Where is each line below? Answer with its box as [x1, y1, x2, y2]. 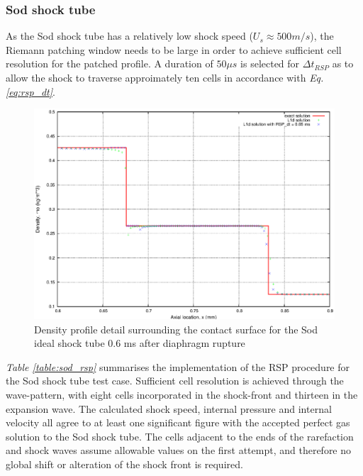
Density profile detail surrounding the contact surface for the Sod [34, 321, 318, 336]
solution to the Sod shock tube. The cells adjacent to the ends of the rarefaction [6, 428, 354, 443]
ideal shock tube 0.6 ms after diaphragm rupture [34, 336, 245, 350]
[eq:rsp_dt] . [6, 84, 55, 99]
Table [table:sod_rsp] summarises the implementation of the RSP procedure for [6, 359, 350, 374]
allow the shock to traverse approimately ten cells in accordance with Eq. [6, 70, 324, 84]
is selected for [240, 56, 300, 71]
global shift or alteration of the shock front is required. [6, 457, 243, 471]
